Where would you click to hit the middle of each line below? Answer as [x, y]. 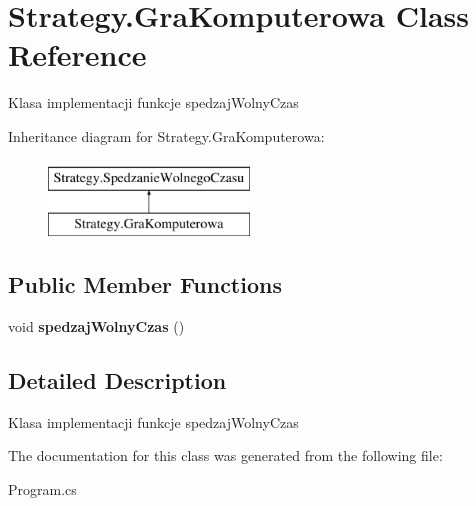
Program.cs [42, 488]
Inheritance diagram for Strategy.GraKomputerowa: [166, 135]
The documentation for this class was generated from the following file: [225, 455]
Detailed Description [117, 379]
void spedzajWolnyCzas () [96, 325]
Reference [77, 54]
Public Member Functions [145, 284]
